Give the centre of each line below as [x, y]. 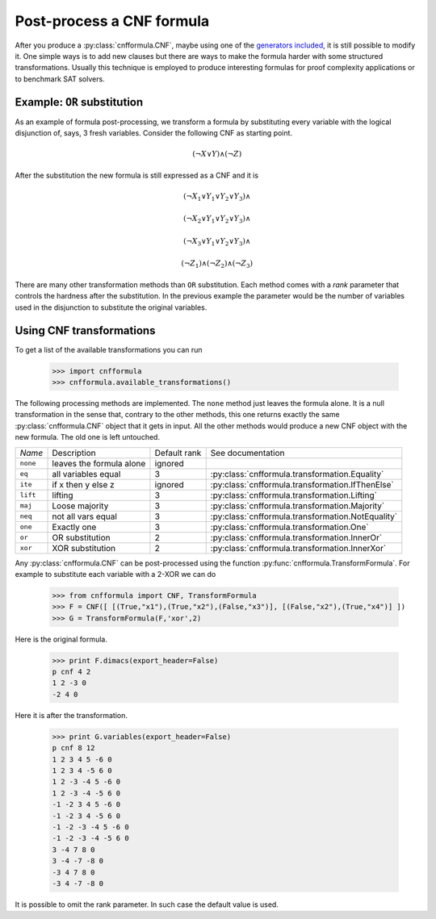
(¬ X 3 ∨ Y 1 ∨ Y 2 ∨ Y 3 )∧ [217, 242]
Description [74, 453]
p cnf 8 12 [73, 748]
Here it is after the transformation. [71, 715]
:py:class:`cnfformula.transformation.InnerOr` [296, 537]
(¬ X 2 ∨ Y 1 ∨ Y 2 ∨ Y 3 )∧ [217, 219]
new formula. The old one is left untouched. [88, 437]
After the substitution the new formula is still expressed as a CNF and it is [136, 175]
